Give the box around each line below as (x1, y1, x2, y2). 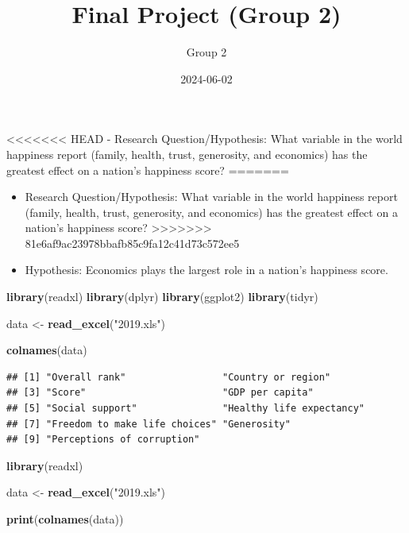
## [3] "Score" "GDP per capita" (6, 387, 314, 399)
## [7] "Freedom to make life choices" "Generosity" (6, 418, 291, 430)
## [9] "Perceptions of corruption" (6, 434, 200, 446)
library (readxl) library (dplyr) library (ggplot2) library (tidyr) (6, 288, 318, 305)
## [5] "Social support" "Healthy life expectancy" (6, 403, 365, 415)
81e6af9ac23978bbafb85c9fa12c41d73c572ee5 (25, 234, 240, 251)
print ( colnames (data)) (6, 511, 124, 527)
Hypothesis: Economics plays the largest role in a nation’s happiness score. (25, 261, 388, 278)
